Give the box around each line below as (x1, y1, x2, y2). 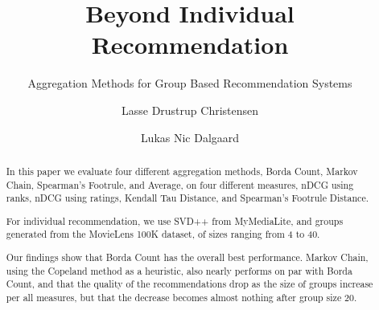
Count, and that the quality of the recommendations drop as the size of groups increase (6, 277, 373, 291)
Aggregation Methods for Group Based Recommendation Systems (27, 75, 352, 92)
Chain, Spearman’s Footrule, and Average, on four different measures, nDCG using (6, 177, 354, 191)
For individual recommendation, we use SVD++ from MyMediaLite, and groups (6, 214, 344, 227)
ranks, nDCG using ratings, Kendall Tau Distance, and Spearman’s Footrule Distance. (6, 191, 369, 205)
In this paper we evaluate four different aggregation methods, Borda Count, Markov (6, 164, 358, 177)
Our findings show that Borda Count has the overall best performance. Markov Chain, (6, 250, 369, 263)
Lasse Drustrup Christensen (121, 101, 259, 118)
